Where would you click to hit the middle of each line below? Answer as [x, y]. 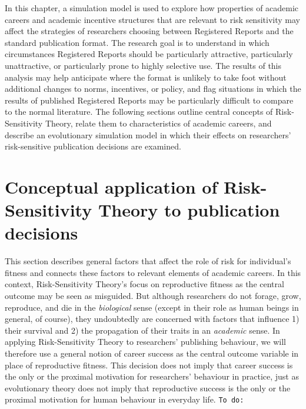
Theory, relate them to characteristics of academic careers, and [158, 123]
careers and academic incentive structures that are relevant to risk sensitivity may [152, 19]
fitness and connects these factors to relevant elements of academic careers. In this [153, 272]
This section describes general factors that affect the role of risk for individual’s [148, 261]
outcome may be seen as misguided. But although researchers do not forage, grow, [153, 295]
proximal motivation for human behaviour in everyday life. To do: [124, 399]
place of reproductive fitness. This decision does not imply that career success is [149, 365]
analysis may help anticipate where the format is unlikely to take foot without [146, 77]
